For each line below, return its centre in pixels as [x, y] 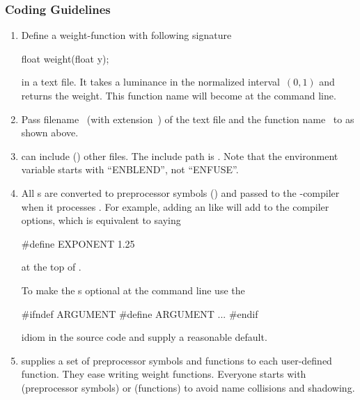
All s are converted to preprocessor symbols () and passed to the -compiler [180, 192]
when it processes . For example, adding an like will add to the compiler [175, 206]
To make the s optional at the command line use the [133, 290]
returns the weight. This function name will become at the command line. [179, 95]
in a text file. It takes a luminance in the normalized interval [150, 82]
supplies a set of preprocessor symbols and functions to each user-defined [177, 360]
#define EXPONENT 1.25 [78, 243]
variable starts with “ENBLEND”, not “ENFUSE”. [130, 169]
